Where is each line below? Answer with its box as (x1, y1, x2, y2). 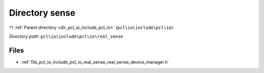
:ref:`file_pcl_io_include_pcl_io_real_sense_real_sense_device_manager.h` (21, 59, 169, 65)
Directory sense (9, 7, 76, 18)
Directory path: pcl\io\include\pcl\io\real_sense (9, 33, 123, 39)
